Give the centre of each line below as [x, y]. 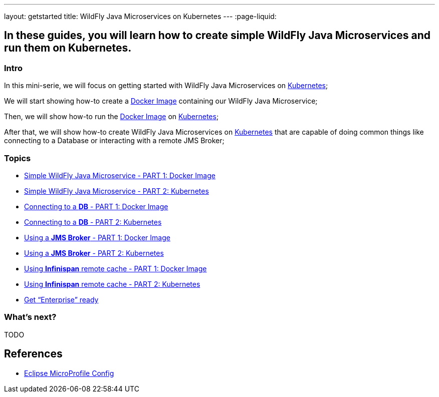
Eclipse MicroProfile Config [69, 373]
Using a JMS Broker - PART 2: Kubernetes [94, 253]
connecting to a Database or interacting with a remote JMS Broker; [114, 141]
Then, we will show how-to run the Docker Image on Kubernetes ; [112, 117]
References [33, 354]
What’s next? [30, 317]
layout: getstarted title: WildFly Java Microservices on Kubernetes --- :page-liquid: [140, 16]
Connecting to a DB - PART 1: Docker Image [96, 206]
